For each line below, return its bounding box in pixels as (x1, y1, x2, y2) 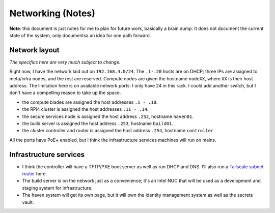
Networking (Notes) (9, 8, 95, 19)
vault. (22, 199, 34, 205)
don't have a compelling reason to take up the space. (9, 89, 121, 96)
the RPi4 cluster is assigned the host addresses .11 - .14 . (22, 106, 149, 112)
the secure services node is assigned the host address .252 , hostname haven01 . (22, 113, 194, 119)
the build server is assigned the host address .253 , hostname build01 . (22, 120, 173, 127)
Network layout (9, 46, 60, 54)
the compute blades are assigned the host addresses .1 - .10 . (22, 99, 158, 105)
